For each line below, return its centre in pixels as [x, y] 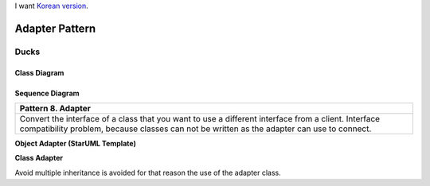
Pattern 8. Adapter [55, 108]
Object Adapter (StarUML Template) [76, 143]
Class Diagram [39, 72]
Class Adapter [39, 158]
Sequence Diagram [47, 93]
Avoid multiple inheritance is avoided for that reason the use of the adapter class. [148, 172]
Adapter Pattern [55, 28]
